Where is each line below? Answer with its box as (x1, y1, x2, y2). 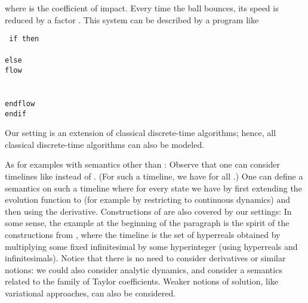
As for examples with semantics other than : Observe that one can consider (5, 158, 281, 171)
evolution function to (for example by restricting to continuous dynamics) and (5, 193, 290, 206)
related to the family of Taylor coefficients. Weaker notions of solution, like (5, 275, 279, 287)
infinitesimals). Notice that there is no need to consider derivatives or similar (5, 252, 286, 264)
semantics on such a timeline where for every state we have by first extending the (5, 181, 302, 194)
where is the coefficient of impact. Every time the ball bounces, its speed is (5, 2, 279, 14)
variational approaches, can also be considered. (5, 286, 176, 299)
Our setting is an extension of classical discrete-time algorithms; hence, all (5, 126, 276, 139)
